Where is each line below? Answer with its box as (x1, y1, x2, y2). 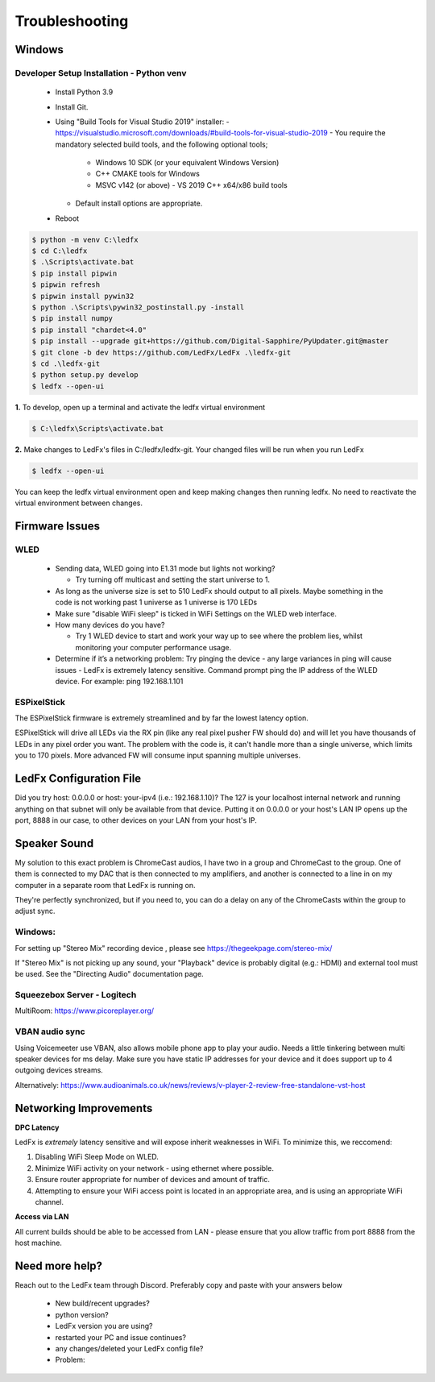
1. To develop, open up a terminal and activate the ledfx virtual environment (14, 402, 266, 412)
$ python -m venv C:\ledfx (31, 234, 139, 244)
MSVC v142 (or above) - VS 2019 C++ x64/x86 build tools (95, 180, 288, 189)
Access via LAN (14, 1212, 69, 1222)
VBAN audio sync (14, 1026, 85, 1037)
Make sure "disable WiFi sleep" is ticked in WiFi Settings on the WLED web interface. (55, 608, 338, 618)
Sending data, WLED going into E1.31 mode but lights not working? (55, 563, 275, 573)
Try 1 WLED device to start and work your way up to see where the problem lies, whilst (75, 631, 362, 641)
